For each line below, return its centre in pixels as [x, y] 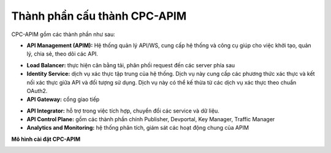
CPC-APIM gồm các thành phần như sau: [63, 34]
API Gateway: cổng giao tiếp [63, 99]
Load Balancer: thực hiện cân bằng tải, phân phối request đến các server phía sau [131, 65]
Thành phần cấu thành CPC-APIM [99, 16]
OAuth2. [37, 91]
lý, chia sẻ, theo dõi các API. [62, 54]
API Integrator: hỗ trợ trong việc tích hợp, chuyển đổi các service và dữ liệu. [123, 111]
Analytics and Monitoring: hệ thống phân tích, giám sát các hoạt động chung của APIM [138, 128]
